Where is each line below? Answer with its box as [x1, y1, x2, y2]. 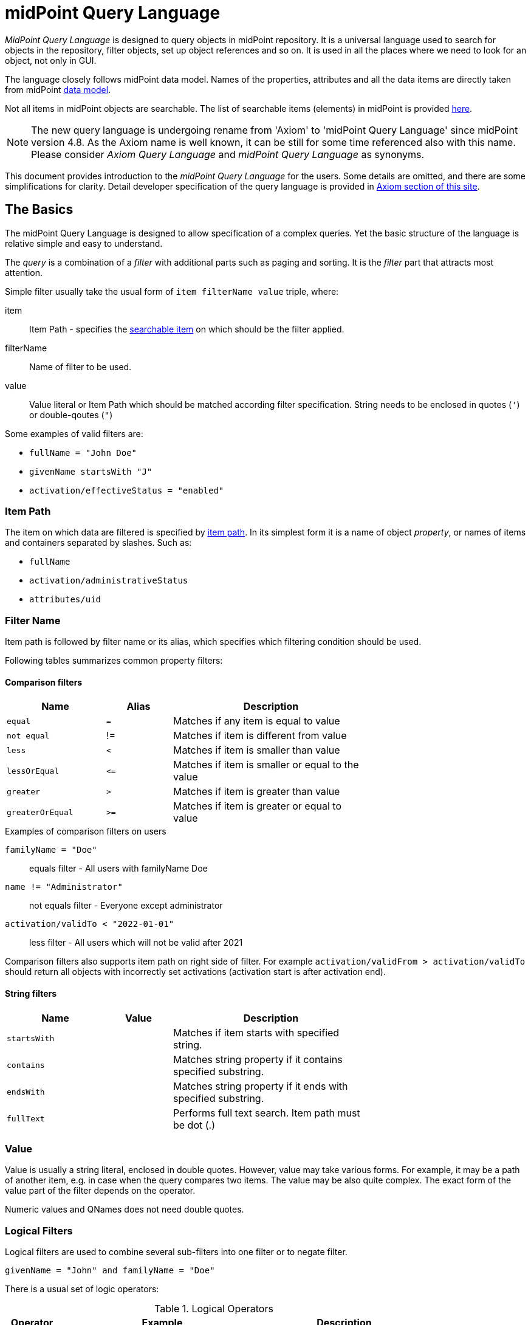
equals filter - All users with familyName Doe [29, 863, 208, 874]
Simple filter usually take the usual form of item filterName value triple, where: [5, 286, 339, 297]
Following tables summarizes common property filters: [5, 655, 223, 666]
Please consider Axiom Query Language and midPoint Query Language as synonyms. [31, 148, 425, 160]
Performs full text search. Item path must [173, 1106, 360, 1119]
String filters [5, 988, 57, 999]
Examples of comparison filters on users [5, 826, 166, 837]
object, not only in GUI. [5, 55, 97, 66]
